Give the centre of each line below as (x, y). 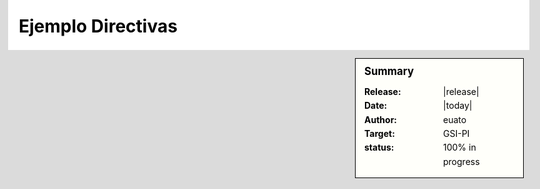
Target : (379, 133)
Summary (389, 71)
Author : (381, 119)
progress (461, 161)
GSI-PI (456, 133)
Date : (376, 106)
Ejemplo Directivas (98, 26)
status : (379, 147)
